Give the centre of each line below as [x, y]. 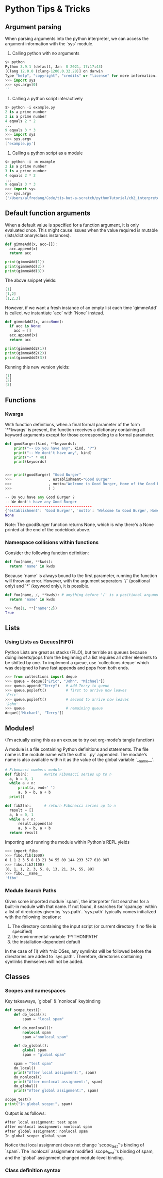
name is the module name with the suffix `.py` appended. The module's [76, 755]
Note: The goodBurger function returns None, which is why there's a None [80, 525]
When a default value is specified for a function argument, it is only [72, 225]
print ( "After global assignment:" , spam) [56, 1091]
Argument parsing [33, 27]
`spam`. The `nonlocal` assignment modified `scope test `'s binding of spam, [80, 1152]
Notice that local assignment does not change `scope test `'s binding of [75, 1146]
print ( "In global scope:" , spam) [39, 1104]
